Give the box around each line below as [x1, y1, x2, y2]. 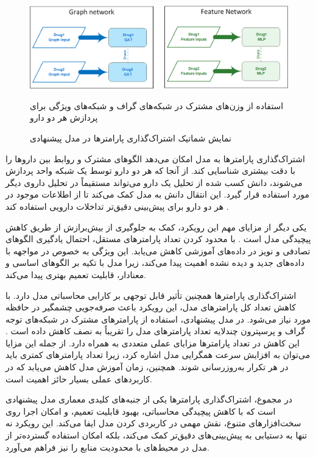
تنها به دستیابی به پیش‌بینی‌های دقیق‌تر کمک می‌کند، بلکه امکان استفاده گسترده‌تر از [5, 429, 307, 442]
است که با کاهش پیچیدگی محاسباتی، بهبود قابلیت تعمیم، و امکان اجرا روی [5, 404, 276, 417]
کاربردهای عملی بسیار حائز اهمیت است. [5, 372, 153, 385]
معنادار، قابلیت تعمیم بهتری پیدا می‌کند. [5, 268, 147, 281]
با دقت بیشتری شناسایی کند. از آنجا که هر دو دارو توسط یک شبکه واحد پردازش [5, 164, 295, 177]
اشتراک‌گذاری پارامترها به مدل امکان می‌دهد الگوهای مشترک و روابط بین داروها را [5, 152, 305, 165]
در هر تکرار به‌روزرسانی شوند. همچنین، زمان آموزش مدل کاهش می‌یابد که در [5, 360, 289, 373]
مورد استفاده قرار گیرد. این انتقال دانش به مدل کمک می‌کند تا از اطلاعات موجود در [5, 188, 310, 201]
